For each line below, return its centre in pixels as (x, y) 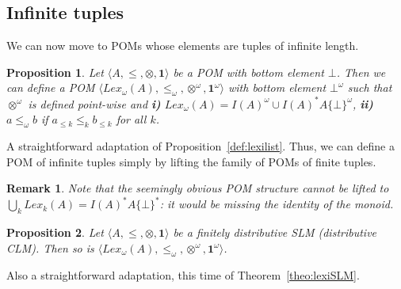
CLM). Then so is (50, 247)
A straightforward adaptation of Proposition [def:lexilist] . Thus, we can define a (200, 146)
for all (131, 119)
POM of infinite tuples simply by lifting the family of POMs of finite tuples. (191, 161)
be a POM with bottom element (248, 72)
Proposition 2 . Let (55, 232)
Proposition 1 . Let (55, 72)
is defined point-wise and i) (94, 103)
